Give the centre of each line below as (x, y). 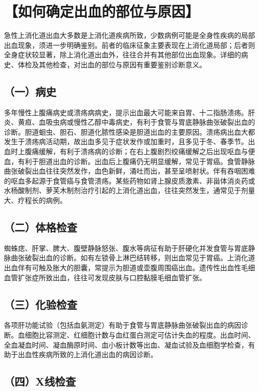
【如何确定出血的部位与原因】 (102, 11)
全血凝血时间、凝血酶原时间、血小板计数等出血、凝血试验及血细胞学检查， (126, 344)
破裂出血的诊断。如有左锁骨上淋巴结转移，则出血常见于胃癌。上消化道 (140, 258)
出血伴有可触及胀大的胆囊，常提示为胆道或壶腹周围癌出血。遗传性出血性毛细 (129, 268)
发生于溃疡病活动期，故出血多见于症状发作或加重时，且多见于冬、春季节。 (126, 141)
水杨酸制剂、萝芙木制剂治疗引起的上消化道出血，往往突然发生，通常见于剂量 (129, 190)
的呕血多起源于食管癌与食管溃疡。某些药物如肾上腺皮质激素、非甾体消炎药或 (129, 180)
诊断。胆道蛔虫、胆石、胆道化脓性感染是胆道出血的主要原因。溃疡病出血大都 (129, 131)
